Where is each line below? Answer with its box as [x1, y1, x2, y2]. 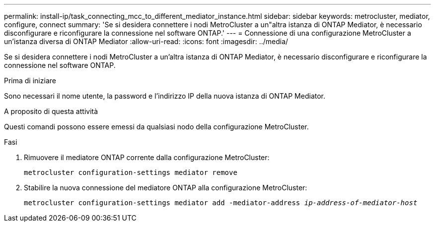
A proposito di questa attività [4, 107, 98, 115]
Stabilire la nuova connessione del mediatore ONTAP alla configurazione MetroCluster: [24, 183, 307, 192]
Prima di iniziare [4, 76, 56, 85]
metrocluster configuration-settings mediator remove [24, 169, 237, 176]
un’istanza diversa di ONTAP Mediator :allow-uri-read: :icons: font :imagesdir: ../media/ [4, 37, 289, 46]
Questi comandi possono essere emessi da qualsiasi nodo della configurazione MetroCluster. [4, 122, 309, 131]
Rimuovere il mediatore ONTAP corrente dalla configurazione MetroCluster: [24, 153, 270, 162]
